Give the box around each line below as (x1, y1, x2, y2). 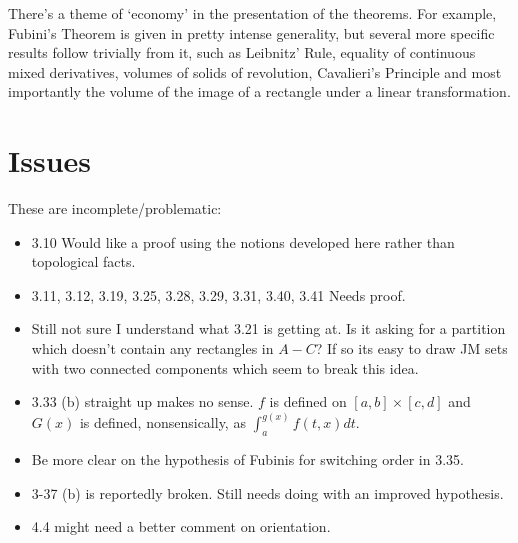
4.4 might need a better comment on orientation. (31, 516, 331, 537)
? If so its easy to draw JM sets (315, 338, 508, 359)
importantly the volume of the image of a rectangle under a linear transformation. (8, 81, 511, 102)
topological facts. (31, 251, 136, 272)
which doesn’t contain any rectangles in (31, 338, 274, 359)
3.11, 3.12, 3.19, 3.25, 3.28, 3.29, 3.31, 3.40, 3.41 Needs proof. (31, 284, 406, 305)
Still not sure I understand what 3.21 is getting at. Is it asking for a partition (31, 318, 506, 339)
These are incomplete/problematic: (8, 198, 222, 219)
